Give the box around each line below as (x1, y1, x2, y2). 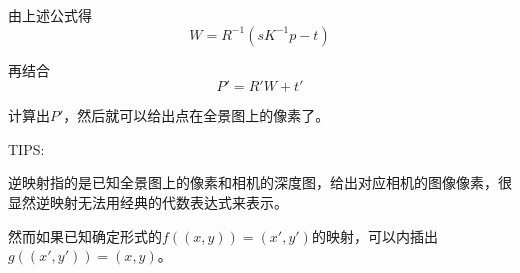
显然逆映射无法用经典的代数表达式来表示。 (8, 191, 288, 212)
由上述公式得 (8, 5, 92, 25)
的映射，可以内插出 (311, 225, 438, 246)
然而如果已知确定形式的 (8, 225, 162, 246)
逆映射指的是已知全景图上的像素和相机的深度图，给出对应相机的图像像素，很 (8, 172, 512, 193)
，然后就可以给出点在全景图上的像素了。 (63, 105, 330, 126)
